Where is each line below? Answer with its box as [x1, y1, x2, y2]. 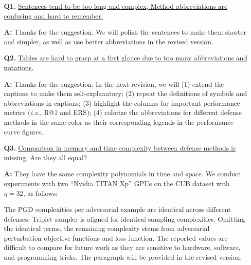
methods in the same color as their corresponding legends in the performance [4, 116, 233, 127]
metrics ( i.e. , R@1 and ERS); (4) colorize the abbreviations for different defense [4, 107, 242, 117]
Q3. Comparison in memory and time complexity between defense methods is [4, 143, 236, 153]
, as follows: [23, 188, 58, 198]
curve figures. [4, 126, 44, 136]
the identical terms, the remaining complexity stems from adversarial [4, 223, 210, 233]
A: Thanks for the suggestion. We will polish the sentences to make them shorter [4, 27, 246, 37]
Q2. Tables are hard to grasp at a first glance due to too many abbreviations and [4, 53, 247, 63]
